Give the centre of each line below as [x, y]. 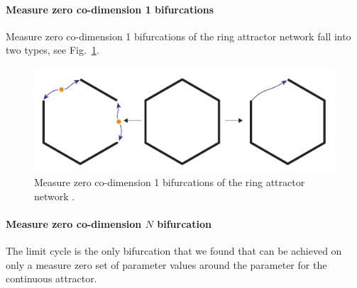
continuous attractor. [51, 278]
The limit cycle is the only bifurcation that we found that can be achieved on [174, 250]
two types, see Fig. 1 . [53, 50]
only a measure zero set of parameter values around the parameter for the [166, 264]
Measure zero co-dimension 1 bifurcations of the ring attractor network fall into [178, 36]
